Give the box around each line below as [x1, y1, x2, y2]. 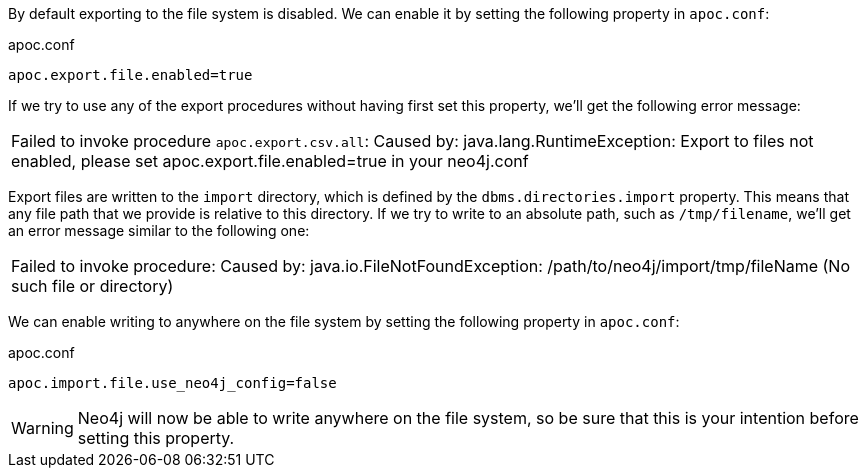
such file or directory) [11, 276, 174, 296]
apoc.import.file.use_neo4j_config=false [8, 375, 337, 391]
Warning [11, 418, 74, 438]
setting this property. [77, 428, 235, 448]
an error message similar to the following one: [8, 222, 310, 239]
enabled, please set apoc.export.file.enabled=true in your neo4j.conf [11, 151, 529, 171]
